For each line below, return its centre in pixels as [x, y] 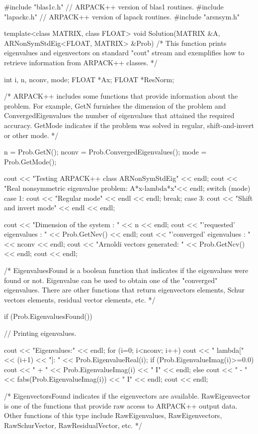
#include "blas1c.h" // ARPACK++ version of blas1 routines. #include [114, 6]
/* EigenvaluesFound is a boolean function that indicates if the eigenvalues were [126, 270]
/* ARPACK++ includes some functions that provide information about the [121, 96]
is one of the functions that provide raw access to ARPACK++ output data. [121, 405]
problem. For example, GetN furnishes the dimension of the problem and [115, 105]
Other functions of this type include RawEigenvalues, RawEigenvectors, [113, 415]
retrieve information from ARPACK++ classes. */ [81, 62]
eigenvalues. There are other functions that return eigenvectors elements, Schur [124, 290]
